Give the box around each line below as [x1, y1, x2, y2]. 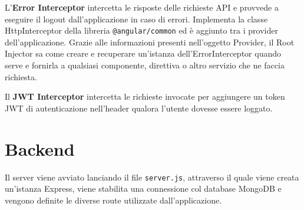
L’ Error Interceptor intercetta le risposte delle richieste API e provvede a [5, 1, 279, 13]
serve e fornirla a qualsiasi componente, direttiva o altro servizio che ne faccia [5, 59, 285, 71]
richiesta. [5, 70, 37, 83]
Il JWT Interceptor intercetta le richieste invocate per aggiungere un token [5, 90, 285, 103]
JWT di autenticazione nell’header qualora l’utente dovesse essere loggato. [5, 101, 273, 114]
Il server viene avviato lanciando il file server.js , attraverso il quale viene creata [5, 170, 299, 183]
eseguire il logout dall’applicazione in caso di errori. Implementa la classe [5, 12, 268, 25]
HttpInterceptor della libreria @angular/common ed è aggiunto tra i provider [5, 24, 278, 37]
